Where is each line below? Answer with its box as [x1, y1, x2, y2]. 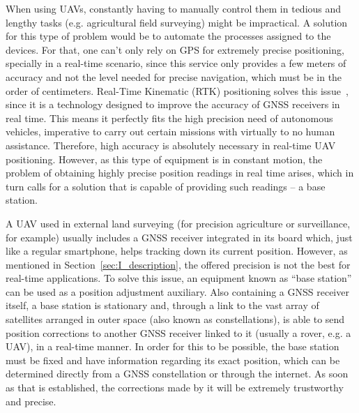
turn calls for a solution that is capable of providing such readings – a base [6, 179, 326, 193]
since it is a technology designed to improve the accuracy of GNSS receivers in [6, 97, 340, 112]
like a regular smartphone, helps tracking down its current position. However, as [6, 243, 348, 258]
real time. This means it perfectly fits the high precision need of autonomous [6, 110, 333, 125]
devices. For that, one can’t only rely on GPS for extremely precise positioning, [6, 42, 344, 57]
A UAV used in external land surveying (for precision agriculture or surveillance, [6, 216, 351, 230]
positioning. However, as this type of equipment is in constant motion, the [6, 151, 323, 166]
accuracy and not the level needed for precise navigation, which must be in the [6, 69, 342, 84]
